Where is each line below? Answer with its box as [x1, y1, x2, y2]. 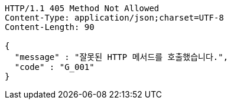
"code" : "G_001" [14, 62, 95, 72]
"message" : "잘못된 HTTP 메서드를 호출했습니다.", [14, 52, 229, 62]
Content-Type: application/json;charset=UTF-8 [5, 13, 224, 22]
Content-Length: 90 [5, 22, 95, 32]
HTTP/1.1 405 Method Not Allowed [5, 4, 160, 13]
